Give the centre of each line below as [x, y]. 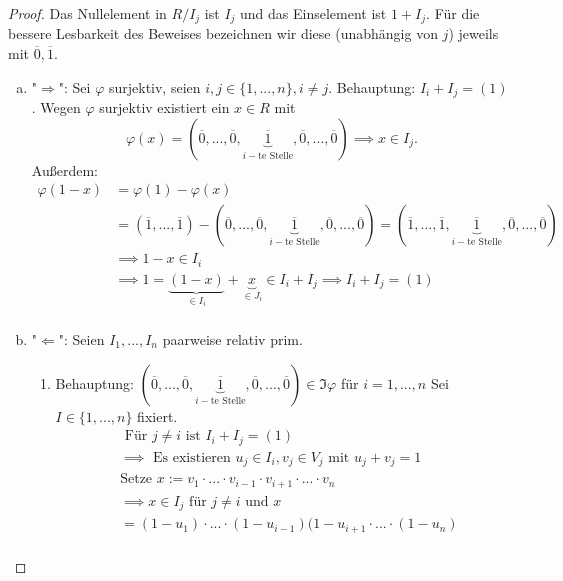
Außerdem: [64, 169]
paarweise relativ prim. [232, 338]
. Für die [453, 13]
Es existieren [191, 457]
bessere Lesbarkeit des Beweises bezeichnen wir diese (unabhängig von [223, 33]
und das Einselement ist [313, 13]
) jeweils [473, 33]
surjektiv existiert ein [164, 107]
